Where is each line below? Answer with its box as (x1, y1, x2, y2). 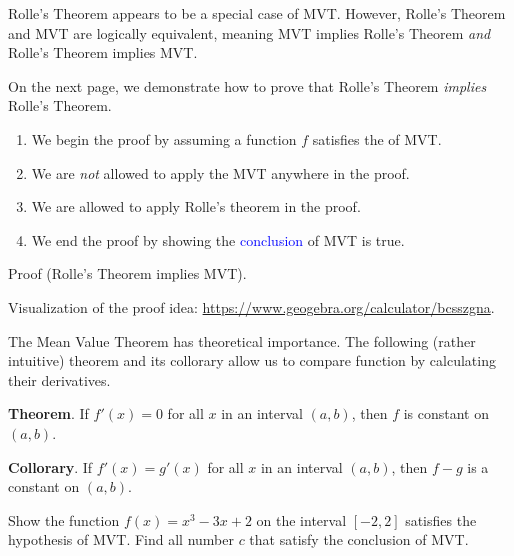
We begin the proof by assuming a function (31, 128, 297, 149)
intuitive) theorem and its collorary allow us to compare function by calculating (8, 350, 496, 371)
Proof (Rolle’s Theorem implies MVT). (8, 263, 247, 284)
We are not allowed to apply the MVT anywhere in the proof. (31, 162, 410, 183)
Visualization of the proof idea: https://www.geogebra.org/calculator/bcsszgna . (8, 296, 495, 317)
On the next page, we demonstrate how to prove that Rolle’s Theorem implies (8, 75, 487, 96)
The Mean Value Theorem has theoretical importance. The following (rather (8, 330, 476, 351)
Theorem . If (8, 403, 89, 424)
